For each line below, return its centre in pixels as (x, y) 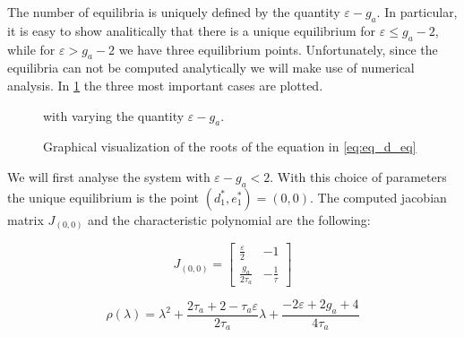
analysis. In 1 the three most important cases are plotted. (165, 85)
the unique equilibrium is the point (103, 197)
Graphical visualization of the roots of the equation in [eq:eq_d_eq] (230, 147)
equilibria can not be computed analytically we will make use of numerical (211, 68)
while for (31, 49)
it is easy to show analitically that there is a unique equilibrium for (192, 30)
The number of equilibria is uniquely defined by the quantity (174, 12)
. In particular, (417, 12)
